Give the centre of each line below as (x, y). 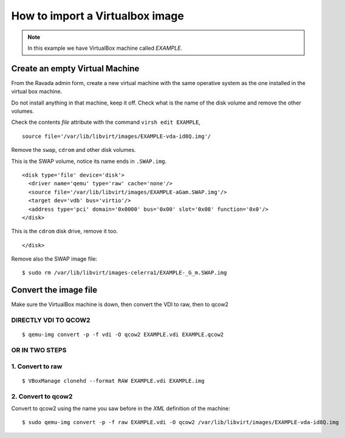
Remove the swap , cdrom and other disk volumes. (73, 150)
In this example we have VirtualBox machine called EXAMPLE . (105, 48)
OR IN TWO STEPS (39, 351)
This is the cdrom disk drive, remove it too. (65, 231)
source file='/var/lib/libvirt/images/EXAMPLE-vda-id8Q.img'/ (117, 136)
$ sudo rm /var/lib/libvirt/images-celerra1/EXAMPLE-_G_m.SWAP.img (125, 273)
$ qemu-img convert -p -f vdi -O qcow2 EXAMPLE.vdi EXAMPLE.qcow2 (123, 335)
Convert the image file (54, 290)
